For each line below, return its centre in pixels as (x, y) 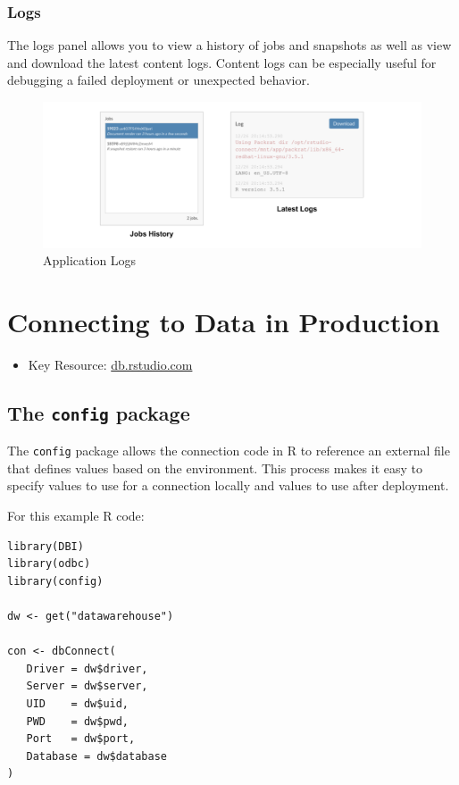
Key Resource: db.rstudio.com (110, 364)
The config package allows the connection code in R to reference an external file (229, 451)
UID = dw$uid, (78, 704)
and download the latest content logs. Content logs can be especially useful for (222, 62)
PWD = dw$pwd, (78, 721)
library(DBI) (46, 546)
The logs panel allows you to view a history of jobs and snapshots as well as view (229, 45)
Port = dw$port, (81, 739)
